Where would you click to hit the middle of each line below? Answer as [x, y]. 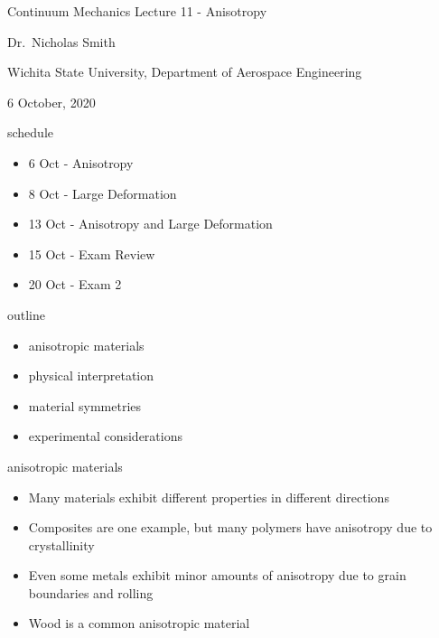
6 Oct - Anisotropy [81, 162]
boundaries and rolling [91, 592]
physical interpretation [91, 375]
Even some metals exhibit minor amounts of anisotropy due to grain [217, 575]
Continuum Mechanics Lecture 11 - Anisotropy [137, 11]
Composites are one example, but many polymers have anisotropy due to [230, 527]
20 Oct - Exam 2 [75, 284]
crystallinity [61, 544]
